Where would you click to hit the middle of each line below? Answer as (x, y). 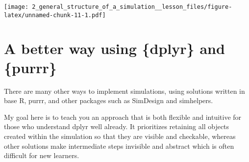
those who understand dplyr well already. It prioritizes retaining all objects (117, 126)
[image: (16, 7)
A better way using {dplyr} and (114, 48)
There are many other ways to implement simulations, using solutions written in (124, 91)
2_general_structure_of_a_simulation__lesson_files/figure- (132, 7)
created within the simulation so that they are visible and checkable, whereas (120, 136)
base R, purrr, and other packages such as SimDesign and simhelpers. (109, 100)
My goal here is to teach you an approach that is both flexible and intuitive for (123, 117)
